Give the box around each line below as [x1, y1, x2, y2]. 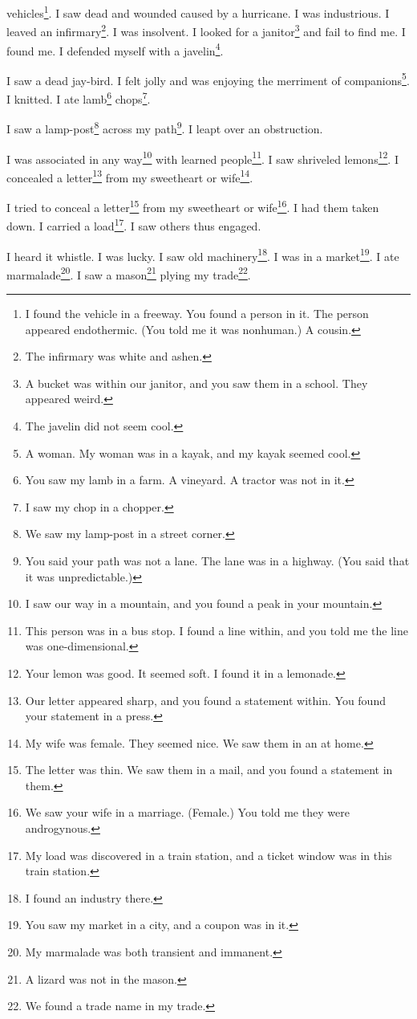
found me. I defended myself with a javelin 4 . [6, 39, 224, 59]
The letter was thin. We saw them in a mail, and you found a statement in [25, 761, 393, 778]
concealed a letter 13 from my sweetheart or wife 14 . [6, 166, 253, 185]
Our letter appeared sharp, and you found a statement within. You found [25, 691, 386, 708]
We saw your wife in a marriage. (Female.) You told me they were [25, 804, 350, 821]
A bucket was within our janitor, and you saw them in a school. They [25, 374, 368, 391]
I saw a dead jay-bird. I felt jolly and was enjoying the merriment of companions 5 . [6, 69, 410, 88]
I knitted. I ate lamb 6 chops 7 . [6, 88, 151, 107]
